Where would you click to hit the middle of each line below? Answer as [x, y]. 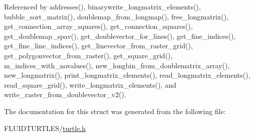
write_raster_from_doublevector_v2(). [65, 94]
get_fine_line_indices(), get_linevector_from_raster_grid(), [98, 46]
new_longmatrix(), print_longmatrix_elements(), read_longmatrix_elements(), [127, 75]
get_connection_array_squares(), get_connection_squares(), [98, 26]
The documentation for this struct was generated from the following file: [115, 111]
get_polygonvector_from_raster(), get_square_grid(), [88, 55]
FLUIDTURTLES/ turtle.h [45, 128]
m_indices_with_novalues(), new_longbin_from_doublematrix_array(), [117, 65]
